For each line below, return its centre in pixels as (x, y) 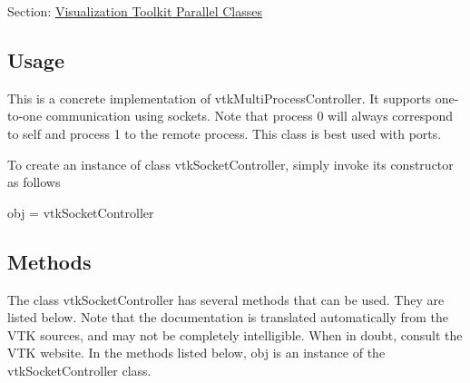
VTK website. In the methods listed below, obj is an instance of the (196, 353)
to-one (25, 116)
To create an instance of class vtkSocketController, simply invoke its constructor (230, 164)
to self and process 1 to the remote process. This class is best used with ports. (225, 133)
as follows (34, 182)
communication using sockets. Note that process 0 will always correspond (249, 116)
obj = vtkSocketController (81, 212)
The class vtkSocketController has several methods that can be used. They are (226, 299)
